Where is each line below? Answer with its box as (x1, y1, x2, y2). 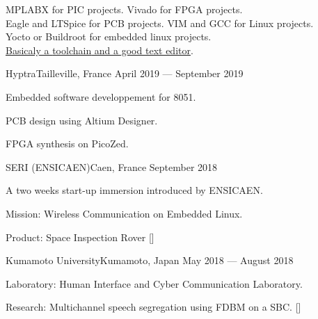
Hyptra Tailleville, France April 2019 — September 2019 (6, 66, 244, 81)
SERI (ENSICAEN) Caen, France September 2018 (6, 159, 218, 174)
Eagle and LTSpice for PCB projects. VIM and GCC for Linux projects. (6, 15, 314, 30)
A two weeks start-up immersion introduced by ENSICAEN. (6, 183, 263, 197)
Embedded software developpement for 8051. (6, 89, 196, 104)
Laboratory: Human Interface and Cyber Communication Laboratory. (6, 276, 303, 291)
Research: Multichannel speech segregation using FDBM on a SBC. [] (6, 300, 301, 314)
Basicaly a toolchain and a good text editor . (6, 42, 193, 57)
